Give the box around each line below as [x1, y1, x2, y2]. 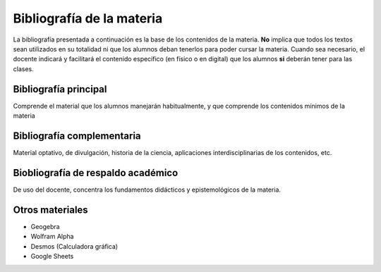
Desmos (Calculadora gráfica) [30, 242, 119, 250]
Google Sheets [30, 252, 74, 260]
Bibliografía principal [13, 83, 107, 95]
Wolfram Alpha [30, 233, 74, 241]
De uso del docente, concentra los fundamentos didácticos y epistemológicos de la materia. [13, 185, 282, 194]
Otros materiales [13, 204, 88, 216]
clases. [13, 64, 35, 73]
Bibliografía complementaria [13, 130, 141, 142]
